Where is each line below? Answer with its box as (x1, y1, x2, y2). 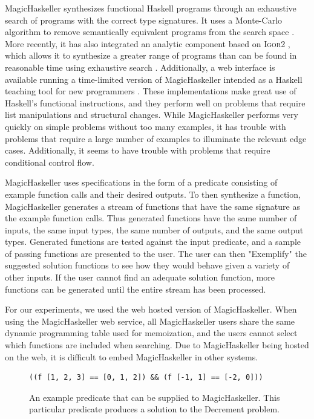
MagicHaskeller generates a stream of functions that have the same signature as (5, 200, 300, 212)
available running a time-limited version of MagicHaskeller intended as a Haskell (5, 73, 303, 85)
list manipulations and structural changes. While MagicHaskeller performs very (5, 108, 298, 121)
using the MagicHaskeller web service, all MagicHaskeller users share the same (5, 314, 295, 327)
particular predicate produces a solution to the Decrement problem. (29, 403, 280, 415)
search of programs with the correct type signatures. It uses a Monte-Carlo (5, 13, 283, 26)
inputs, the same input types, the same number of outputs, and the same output (5, 223, 304, 236)
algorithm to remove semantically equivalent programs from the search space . (5, 25, 295, 38)
